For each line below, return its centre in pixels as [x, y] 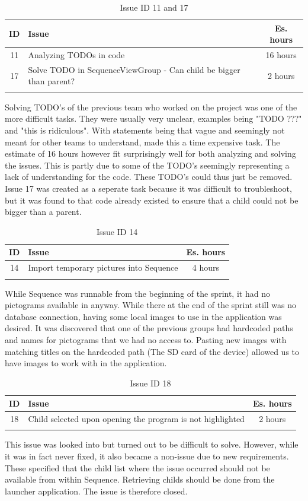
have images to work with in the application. [86, 363]
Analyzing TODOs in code [76, 55]
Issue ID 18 [150, 383]
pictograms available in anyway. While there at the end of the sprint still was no [150, 305]
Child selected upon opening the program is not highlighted [136, 419]
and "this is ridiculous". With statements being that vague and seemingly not [145, 130]
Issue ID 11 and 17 [154, 7]
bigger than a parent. [43, 212]
